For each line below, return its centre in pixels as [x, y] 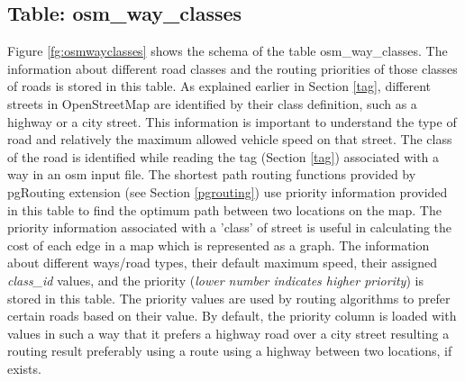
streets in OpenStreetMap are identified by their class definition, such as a [212, 103]
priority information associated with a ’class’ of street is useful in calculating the [230, 227]
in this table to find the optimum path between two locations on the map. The [224, 209]
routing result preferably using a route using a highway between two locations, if [230, 351]
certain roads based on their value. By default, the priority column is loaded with [232, 316]
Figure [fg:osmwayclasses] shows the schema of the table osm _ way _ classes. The [228, 51]
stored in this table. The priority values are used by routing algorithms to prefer [229, 298]
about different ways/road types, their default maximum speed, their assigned [222, 263]
